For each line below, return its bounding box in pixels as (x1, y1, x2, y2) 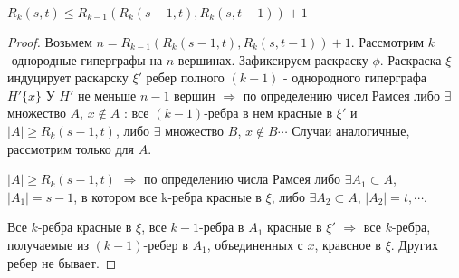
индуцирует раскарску (7, 68, 129, 87)
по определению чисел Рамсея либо (243, 85, 440, 104)
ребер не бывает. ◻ (7, 253, 117, 272)
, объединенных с (206, 235, 303, 254)
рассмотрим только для (7, 139, 135, 158)
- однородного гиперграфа (283, 68, 427, 87)
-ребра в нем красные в (204, 103, 333, 122)
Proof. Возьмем (7, 33, 92, 51)
